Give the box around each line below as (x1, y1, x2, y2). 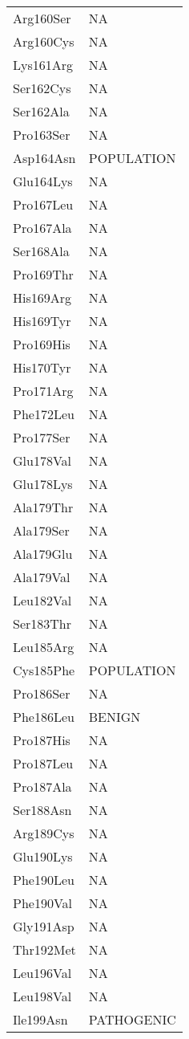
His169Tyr (13, 312, 71, 330)
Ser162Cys (13, 79, 71, 97)
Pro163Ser (13, 125, 70, 144)
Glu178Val (13, 451, 72, 470)
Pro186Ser (13, 684, 70, 703)
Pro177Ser (13, 428, 70, 446)
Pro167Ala (13, 218, 72, 237)
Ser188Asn (13, 801, 72, 819)
